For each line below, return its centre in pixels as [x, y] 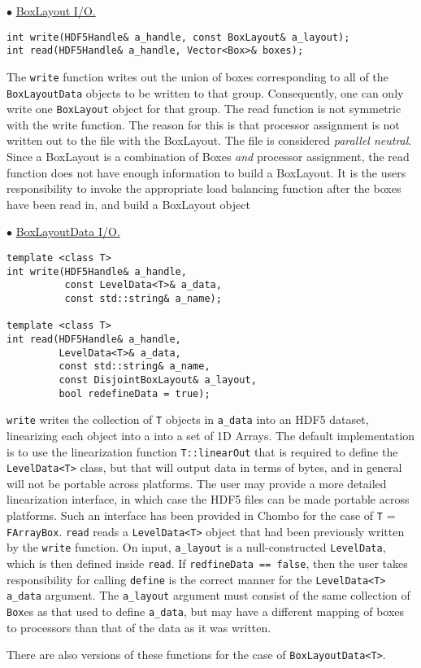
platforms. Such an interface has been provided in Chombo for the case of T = [201, 515]
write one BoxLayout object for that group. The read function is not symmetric [204, 109]
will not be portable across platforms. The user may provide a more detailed [197, 483]
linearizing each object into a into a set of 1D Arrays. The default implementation [211, 435]
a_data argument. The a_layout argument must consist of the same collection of [208, 595]
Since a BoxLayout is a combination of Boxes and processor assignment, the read [208, 157]
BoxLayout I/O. [56, 11]
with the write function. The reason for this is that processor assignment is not [203, 124]
